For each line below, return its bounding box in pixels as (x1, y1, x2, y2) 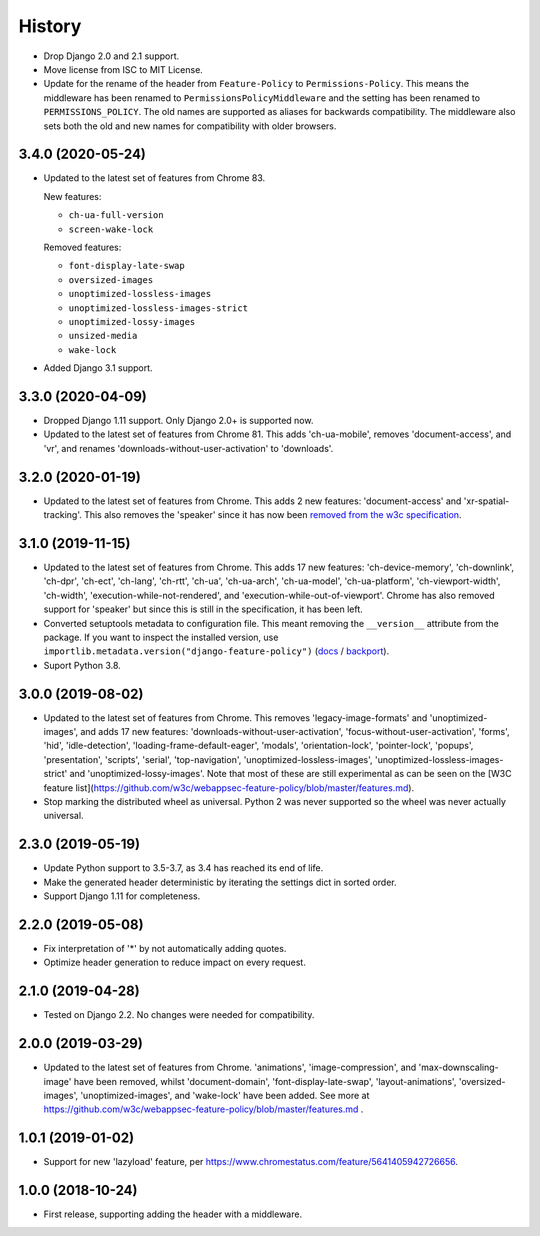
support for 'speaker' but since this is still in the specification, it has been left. (43, 603, 364, 615)
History (18, 15, 82, 37)
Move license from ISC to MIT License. (43, 63, 204, 75)
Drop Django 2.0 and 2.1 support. (43, 50, 180, 62)
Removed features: (43, 241, 122, 253)
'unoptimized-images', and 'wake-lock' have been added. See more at (80, 1089, 370, 1101)
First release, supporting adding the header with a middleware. (43, 1208, 303, 1220)
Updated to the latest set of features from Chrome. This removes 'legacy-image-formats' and (43, 711, 428, 724)
